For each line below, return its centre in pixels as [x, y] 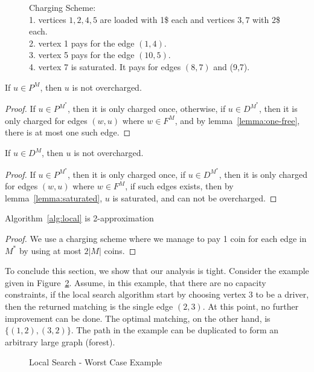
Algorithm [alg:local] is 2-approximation [79, 218]
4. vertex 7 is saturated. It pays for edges [105, 66]
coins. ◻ [120, 250]
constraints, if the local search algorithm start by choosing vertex [126, 294]
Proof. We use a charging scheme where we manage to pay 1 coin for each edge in [156, 239]
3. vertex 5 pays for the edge [82, 55]
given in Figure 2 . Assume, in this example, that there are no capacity [136, 282]
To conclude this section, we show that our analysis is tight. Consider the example [157, 271]
